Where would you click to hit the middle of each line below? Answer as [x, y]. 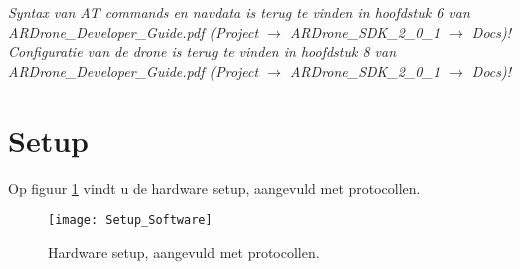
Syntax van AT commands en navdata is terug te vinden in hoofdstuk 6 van [239, 12]
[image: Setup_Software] [130, 220]
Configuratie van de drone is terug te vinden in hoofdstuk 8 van [202, 51]
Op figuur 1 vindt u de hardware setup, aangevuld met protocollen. [214, 187]
